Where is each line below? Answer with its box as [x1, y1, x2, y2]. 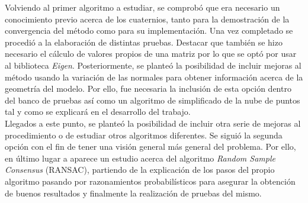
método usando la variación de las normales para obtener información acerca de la [5, 70, 303, 83]
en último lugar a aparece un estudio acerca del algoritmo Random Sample [5, 152, 275, 164]
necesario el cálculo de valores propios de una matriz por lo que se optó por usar [5, 47, 297, 60]
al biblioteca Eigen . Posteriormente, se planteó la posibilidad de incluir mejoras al [5, 59, 301, 71]
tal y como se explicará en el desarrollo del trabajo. [5, 105, 191, 118]
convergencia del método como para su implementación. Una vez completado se [5, 24, 293, 37]
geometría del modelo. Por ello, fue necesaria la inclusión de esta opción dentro [5, 82, 291, 95]
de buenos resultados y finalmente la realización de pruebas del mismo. [5, 186, 262, 199]
